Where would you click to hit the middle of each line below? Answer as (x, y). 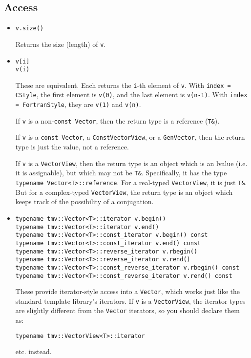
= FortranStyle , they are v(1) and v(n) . (78, 104)
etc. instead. (33, 351)
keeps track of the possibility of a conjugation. (84, 201)
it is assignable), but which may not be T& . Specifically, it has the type (121, 173)
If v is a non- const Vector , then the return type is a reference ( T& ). (117, 120)
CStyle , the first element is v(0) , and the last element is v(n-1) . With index (131, 95)
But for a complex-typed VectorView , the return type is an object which (124, 192)
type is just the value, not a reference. (72, 147)
